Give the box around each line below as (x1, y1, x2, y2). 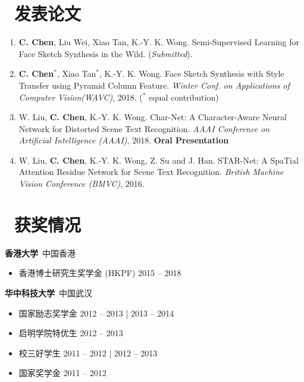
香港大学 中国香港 (5, 246, 76, 259)
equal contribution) (149, 90, 219, 103)
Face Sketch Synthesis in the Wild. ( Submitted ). (18, 47, 193, 60)
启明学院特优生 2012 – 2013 (18, 327, 123, 339)
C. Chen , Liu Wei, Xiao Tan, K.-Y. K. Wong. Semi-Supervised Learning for (18, 36, 300, 48)
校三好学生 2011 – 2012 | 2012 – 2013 (18, 346, 158, 359)
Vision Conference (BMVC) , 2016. (18, 177, 145, 190)
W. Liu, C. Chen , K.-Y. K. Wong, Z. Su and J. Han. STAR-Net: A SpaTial (18, 154, 299, 166)
